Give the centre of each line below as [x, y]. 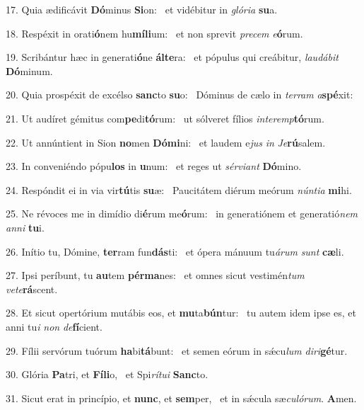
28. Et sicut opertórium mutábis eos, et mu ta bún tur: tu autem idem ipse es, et [181, 313]
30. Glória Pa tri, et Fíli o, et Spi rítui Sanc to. [107, 374]
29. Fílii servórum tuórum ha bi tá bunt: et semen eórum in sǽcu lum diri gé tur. [177, 350]
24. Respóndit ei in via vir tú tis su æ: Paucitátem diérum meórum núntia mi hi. [179, 189]
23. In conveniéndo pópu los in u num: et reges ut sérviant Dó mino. [154, 166]
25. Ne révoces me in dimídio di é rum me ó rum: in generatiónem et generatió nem [182, 213]
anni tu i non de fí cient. [54, 326]
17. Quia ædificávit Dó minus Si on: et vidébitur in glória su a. [142, 9]
